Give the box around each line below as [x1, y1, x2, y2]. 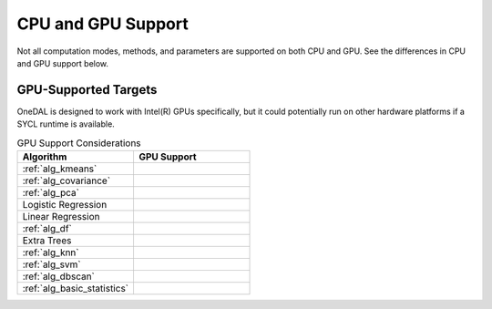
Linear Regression [22, 211, 100, 222]
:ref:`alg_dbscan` [22, 270, 96, 283]
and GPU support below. [16, 57, 109, 68]
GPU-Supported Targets [16, 82, 158, 98]
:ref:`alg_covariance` [22, 174, 111, 187]
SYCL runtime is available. [16, 118, 116, 129]
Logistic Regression [22, 199, 108, 211]
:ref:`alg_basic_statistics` [22, 283, 129, 294]
